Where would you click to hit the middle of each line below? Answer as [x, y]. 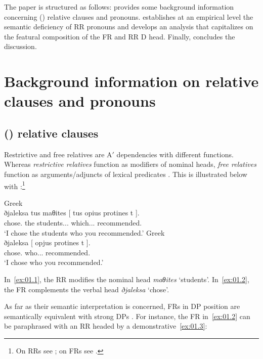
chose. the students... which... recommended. [73, 222]
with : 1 [15, 185]
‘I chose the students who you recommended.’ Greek [84, 232]
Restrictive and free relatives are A [58, 154]
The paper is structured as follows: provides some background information [119, 7]
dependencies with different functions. [175, 154]
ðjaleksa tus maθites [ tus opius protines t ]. [72, 213]
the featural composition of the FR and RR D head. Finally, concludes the [120, 36]
